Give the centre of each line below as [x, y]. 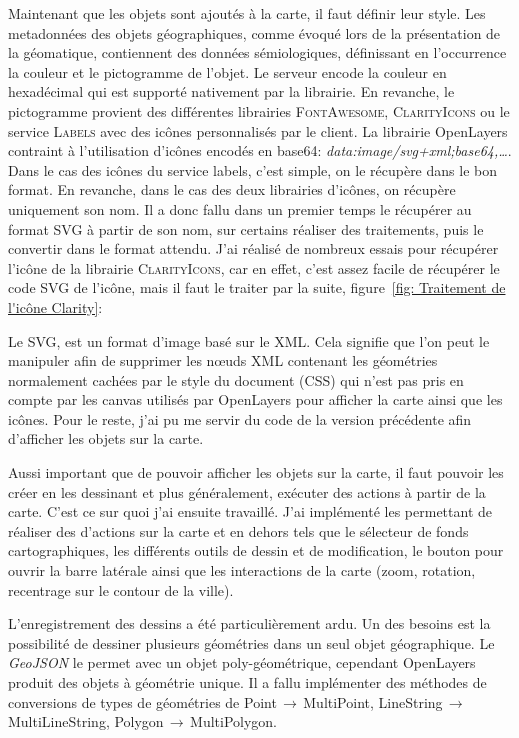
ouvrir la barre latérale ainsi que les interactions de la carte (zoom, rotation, [242, 570]
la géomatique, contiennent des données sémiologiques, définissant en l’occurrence [257, 52]
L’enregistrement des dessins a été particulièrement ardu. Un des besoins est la [249, 623]
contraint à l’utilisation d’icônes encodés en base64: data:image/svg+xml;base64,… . [260, 150]
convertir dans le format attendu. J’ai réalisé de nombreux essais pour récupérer [253, 248]
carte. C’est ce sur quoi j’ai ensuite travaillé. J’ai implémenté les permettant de [250, 511]
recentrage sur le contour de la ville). [121, 589]
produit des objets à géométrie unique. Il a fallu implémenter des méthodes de [247, 682]
